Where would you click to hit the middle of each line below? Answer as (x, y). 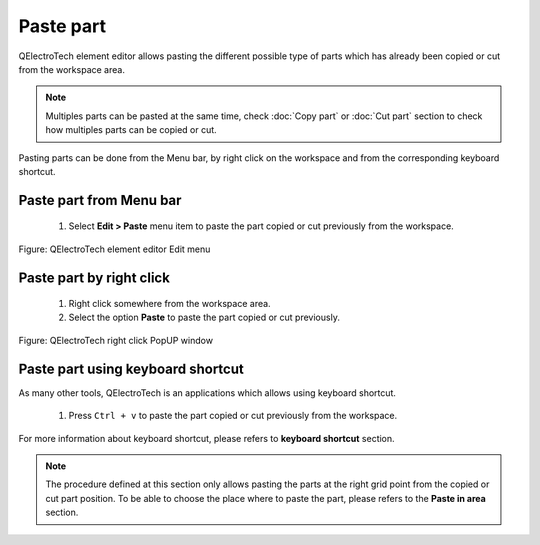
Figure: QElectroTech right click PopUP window (116, 340)
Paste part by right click (94, 277)
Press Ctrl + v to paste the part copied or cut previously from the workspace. (233, 416)
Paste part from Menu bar (100, 200)
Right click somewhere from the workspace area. (169, 304)
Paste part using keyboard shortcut (131, 368)
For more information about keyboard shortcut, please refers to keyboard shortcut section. (206, 438)
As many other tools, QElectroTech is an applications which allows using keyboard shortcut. (207, 392)
